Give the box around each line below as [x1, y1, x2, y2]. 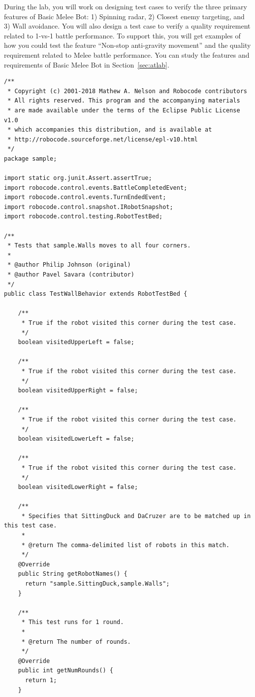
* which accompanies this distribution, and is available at [7, 126, 212, 134]
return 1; [25, 676, 57, 684]
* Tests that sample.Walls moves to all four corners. [7, 242, 191, 249]
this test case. [4, 522, 57, 529]
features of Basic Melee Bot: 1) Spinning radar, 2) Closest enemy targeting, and [4, 11, 245, 21]
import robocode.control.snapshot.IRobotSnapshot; [4, 203, 173, 210]
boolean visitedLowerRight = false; [18, 484, 138, 491]
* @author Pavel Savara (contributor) [7, 271, 134, 279]
